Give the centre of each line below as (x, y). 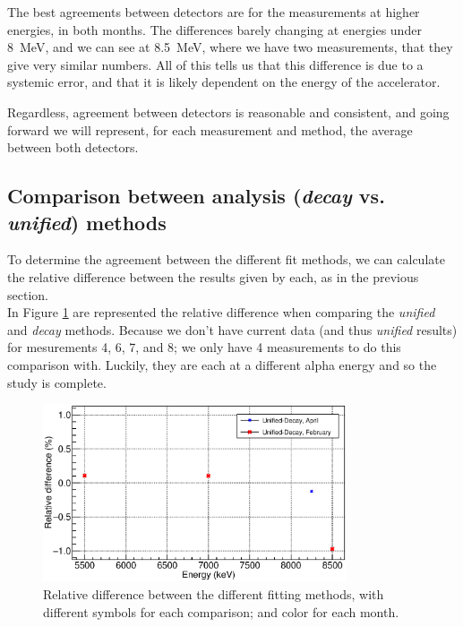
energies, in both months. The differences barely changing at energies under (214, 29)
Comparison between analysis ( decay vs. (196, 196)
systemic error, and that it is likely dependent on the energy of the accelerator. (224, 82)
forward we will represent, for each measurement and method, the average (210, 129)
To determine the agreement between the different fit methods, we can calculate (226, 259)
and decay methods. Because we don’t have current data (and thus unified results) (232, 329)
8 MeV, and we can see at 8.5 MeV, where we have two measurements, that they (230, 47)
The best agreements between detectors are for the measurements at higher (214, 12)
